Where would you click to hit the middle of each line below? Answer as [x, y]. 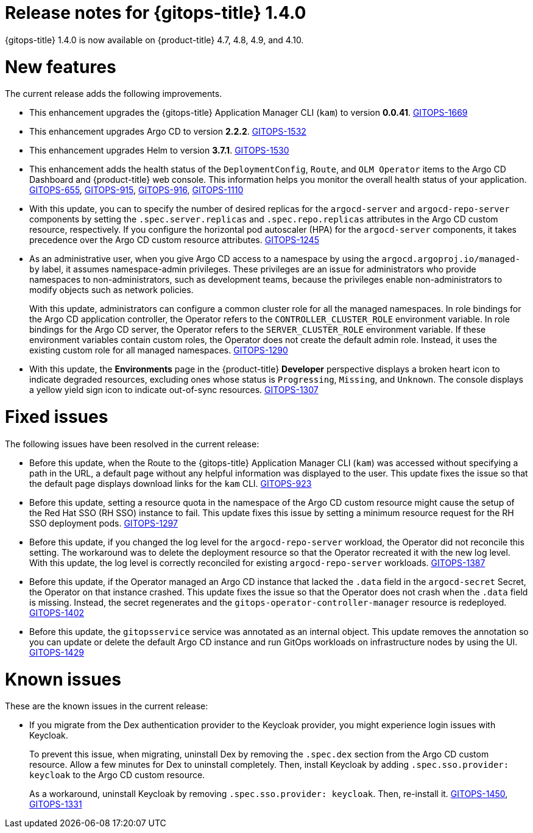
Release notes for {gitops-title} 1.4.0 [156, 13]
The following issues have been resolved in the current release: [132, 444]
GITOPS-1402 [57, 612]
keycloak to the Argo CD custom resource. [117, 775]
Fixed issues [57, 417]
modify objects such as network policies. [111, 290]
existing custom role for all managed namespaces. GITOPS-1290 [159, 350]
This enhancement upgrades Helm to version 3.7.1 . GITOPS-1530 [159, 151]
